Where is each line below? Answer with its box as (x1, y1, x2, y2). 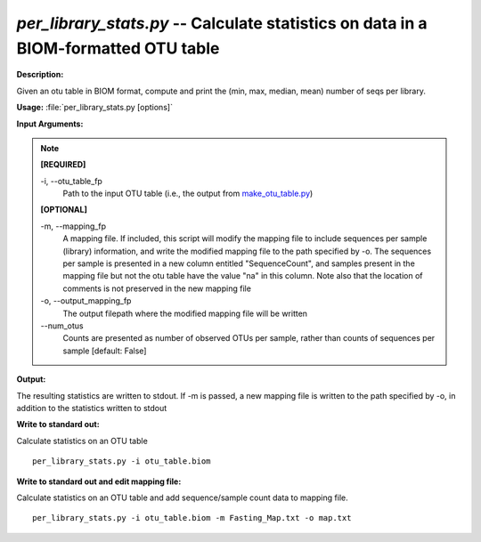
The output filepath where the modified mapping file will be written (62, 308, 307, 319)
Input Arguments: (16, 118, 84, 129)
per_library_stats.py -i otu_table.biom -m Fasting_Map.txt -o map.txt (32, 513, 352, 523)
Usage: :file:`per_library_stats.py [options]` (16, 102, 174, 113)
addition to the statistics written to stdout (16, 402, 167, 413)
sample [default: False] (62, 345, 147, 356)
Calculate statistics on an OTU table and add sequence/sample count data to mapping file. (16, 492, 348, 503)
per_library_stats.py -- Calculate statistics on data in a (16, 13, 428, 33)
